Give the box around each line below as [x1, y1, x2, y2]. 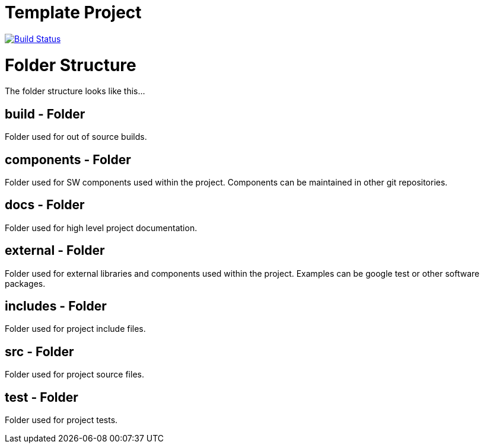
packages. [5, 278, 46, 289]
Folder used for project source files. [5, 369, 144, 380]
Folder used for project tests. [5, 415, 118, 425]
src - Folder [5, 344, 74, 359]
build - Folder [5, 106, 85, 121]
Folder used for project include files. [5, 324, 146, 334]
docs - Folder [5, 197, 85, 213]
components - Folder [5, 152, 131, 167]
